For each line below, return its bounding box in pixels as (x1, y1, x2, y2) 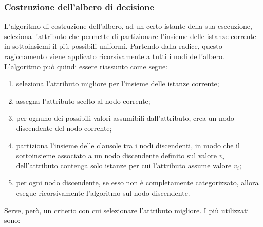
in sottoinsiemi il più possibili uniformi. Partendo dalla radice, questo (4, 41, 222, 51)
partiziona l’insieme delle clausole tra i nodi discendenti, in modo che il (16, 140, 240, 150)
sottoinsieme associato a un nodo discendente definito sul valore (16, 150, 217, 161)
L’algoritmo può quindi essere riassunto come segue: (4, 61, 168, 71)
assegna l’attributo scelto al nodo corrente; (16, 95, 151, 106)
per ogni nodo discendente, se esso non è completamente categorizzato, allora (16, 177, 259, 188)
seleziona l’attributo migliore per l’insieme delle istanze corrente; (16, 78, 219, 89)
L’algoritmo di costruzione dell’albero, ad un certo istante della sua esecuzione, (4, 21, 252, 31)
